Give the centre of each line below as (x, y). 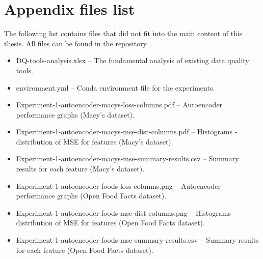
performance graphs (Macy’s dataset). (75, 114)
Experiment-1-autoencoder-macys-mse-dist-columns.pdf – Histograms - (127, 132)
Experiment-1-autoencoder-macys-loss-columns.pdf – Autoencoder (119, 105)
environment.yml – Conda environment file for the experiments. (115, 87)
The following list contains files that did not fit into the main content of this (123, 33)
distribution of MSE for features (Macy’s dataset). (95, 141)
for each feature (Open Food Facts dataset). (85, 250)
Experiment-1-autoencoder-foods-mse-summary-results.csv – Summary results (137, 240)
